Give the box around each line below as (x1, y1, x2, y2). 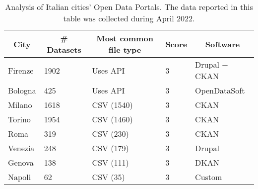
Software (205, 38, 240, 50)
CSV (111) (92, 157, 129, 168)
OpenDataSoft (195, 85, 245, 96)
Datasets (47, 44, 81, 55)
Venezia (8, 142, 35, 154)
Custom (195, 171, 222, 183)
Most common (96, 32, 153, 44)
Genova (8, 157, 34, 168)
